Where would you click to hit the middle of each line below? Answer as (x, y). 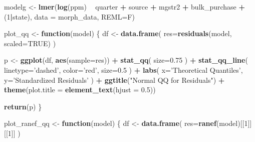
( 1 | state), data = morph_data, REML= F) (69, 16)
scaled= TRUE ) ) (30, 43)
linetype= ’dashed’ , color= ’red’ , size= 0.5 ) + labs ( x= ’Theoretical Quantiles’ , (123, 69)
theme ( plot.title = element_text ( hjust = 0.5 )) (80, 90)
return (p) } (23, 106)
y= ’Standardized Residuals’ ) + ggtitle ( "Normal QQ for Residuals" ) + (114, 80)
